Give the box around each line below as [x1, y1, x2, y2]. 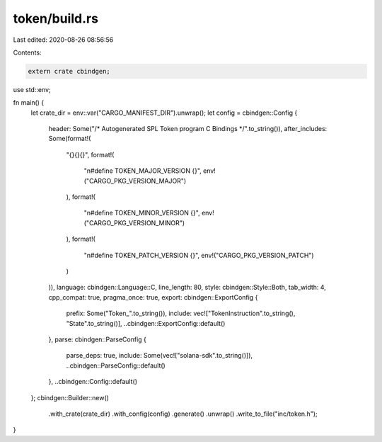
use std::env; [13, 85, 51, 93]
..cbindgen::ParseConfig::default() [66, 361, 166, 370]
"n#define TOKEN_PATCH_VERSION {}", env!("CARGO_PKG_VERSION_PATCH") [83, 251, 314, 259]
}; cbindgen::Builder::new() [30, 393, 110, 402]
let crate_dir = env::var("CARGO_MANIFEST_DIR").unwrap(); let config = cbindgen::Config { [30, 108, 298, 117]
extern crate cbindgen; [28, 67, 111, 75]
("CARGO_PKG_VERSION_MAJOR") [83, 176, 187, 185]
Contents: [13, 48, 42, 57]
